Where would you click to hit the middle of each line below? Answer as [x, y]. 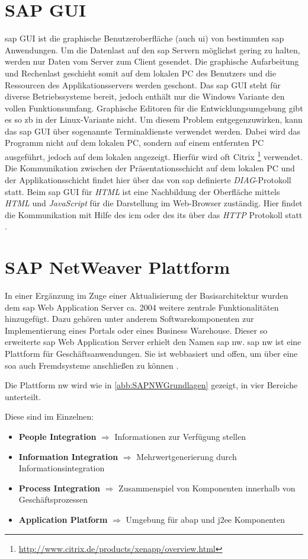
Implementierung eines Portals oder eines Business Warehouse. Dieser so [136, 330]
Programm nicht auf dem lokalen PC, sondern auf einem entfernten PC [134, 143]
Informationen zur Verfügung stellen [180, 436]
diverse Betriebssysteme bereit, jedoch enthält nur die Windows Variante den [145, 96]
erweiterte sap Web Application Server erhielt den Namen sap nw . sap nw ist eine [153, 342]
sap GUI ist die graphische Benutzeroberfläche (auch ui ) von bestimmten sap [145, 38]
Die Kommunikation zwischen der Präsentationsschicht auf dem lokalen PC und [150, 168]
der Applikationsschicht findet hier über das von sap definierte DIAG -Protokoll [148, 179]
